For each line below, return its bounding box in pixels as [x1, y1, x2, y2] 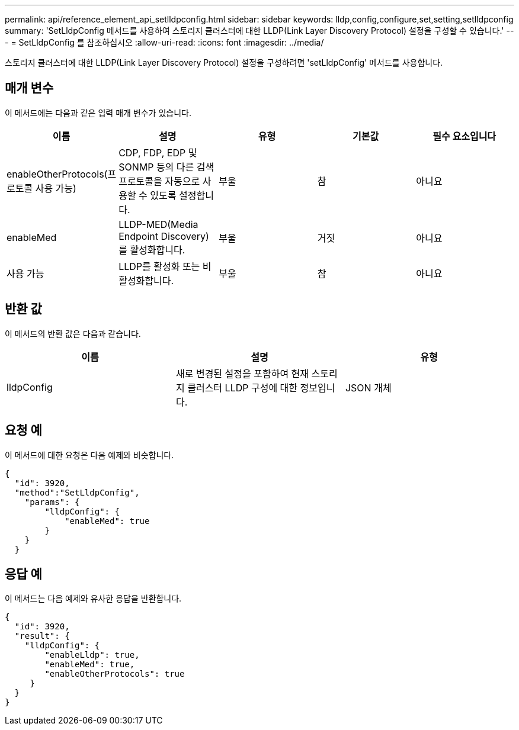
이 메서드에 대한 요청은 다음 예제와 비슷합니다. [5, 449, 174, 460]
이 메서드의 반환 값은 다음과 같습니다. [5, 328, 141, 339]
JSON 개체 [345, 381, 392, 394]
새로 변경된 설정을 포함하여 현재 [175, 367, 309, 380]
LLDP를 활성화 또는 [118, 260, 200, 272]
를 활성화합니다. [118, 243, 185, 256]
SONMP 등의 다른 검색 [118, 160, 214, 173]
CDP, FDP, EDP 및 [118, 146, 197, 159]
